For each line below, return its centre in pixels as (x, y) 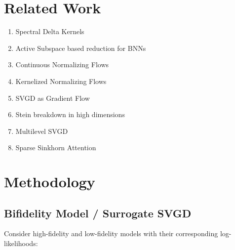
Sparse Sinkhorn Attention (56, 147)
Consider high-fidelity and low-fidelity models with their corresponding (111, 233)
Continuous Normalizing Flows (62, 64)
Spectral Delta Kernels (50, 31)
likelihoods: (21, 243)
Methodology (50, 182)
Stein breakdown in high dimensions (70, 114)
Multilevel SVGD (42, 131)
